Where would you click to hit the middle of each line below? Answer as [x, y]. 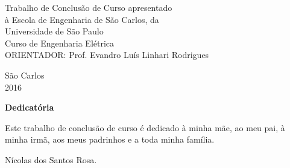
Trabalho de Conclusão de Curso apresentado [89, 7]
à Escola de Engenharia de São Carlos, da [82, 19]
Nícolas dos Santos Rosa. [51, 159]
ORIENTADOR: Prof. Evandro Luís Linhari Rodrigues [107, 55]
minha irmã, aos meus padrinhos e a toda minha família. [110, 139]
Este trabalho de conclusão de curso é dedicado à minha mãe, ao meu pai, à [145, 127]
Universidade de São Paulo [54, 31]
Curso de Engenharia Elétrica [60, 43]
